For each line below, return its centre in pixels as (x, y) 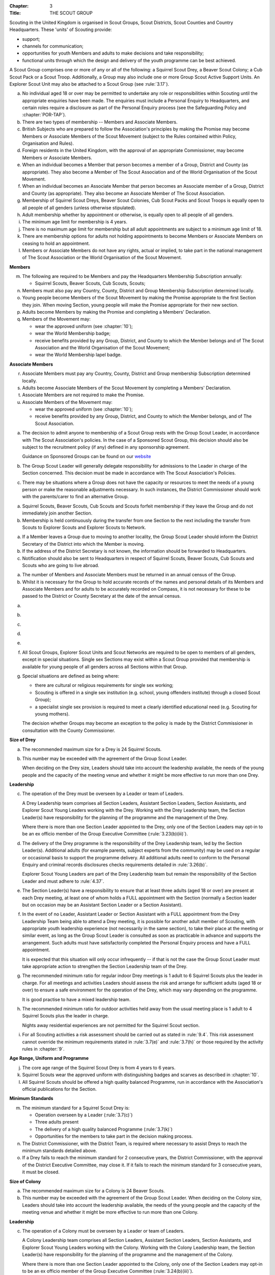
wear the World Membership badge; (73, 334)
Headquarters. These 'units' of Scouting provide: (61, 30)
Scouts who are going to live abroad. (61, 565)
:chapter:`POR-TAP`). (44, 115)
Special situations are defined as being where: (71, 676)
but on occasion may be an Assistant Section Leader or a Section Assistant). (102, 905)
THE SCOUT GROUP (71, 13)
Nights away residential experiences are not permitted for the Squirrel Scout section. (111, 1025)
